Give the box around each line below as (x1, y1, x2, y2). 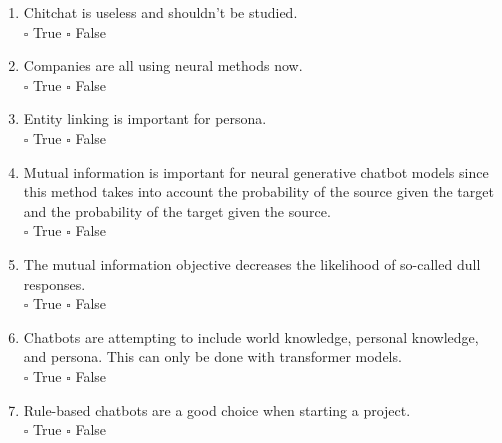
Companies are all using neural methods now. (23, 55, 303, 76)
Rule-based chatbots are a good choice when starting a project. (23, 399, 411, 420)
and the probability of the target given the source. (23, 200, 331, 221)
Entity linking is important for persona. (23, 108, 267, 129)
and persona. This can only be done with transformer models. (23, 346, 402, 367)
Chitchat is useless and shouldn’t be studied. (23, 2, 298, 22)
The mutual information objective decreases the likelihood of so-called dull (23, 253, 481, 274)
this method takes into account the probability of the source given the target (23, 181, 494, 202)
